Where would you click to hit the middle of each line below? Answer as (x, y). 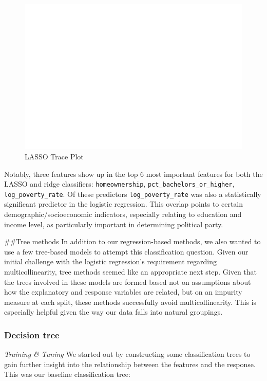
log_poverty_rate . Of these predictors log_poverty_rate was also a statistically (133, 194)
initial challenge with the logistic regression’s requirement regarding (110, 261)
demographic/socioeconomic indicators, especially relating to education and (123, 214)
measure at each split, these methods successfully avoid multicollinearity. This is (130, 302)
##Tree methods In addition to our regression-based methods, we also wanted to (132, 241)
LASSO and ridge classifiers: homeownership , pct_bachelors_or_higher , (119, 184)
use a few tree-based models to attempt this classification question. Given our (126, 251)
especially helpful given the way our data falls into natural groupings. (113, 312)
